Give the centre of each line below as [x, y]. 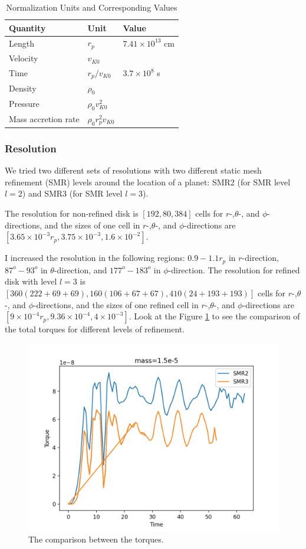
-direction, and [80, 269]
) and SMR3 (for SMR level [72, 193]
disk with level [31, 281]
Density [23, 88]
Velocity [24, 58]
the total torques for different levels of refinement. [95, 329]
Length [22, 43]
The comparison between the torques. [96, 539]
